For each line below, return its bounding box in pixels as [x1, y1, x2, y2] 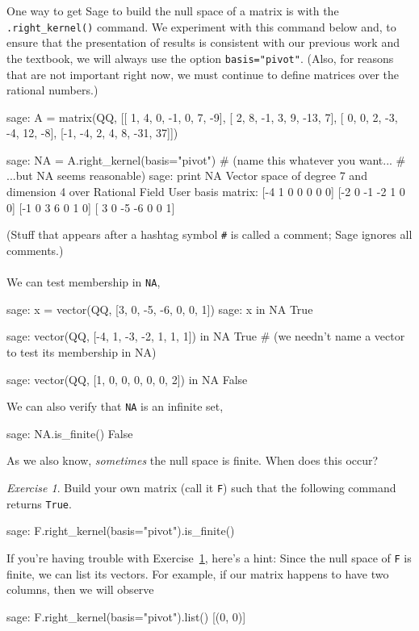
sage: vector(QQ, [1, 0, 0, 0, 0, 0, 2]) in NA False [6, 370, 248, 387]
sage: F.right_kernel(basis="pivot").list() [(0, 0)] [6, 608, 246, 625]
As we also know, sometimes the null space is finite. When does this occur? [6, 452, 379, 469]
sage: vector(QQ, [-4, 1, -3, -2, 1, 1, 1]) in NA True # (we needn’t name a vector [6, 328, 405, 345]
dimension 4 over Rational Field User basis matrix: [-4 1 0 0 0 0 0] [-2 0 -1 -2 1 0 [6, 183, 405, 200]
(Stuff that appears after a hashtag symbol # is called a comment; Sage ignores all [6, 226, 413, 243]
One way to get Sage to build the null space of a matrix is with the [6, 2, 339, 19]
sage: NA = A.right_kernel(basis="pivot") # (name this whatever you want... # [6, 151, 406, 168]
